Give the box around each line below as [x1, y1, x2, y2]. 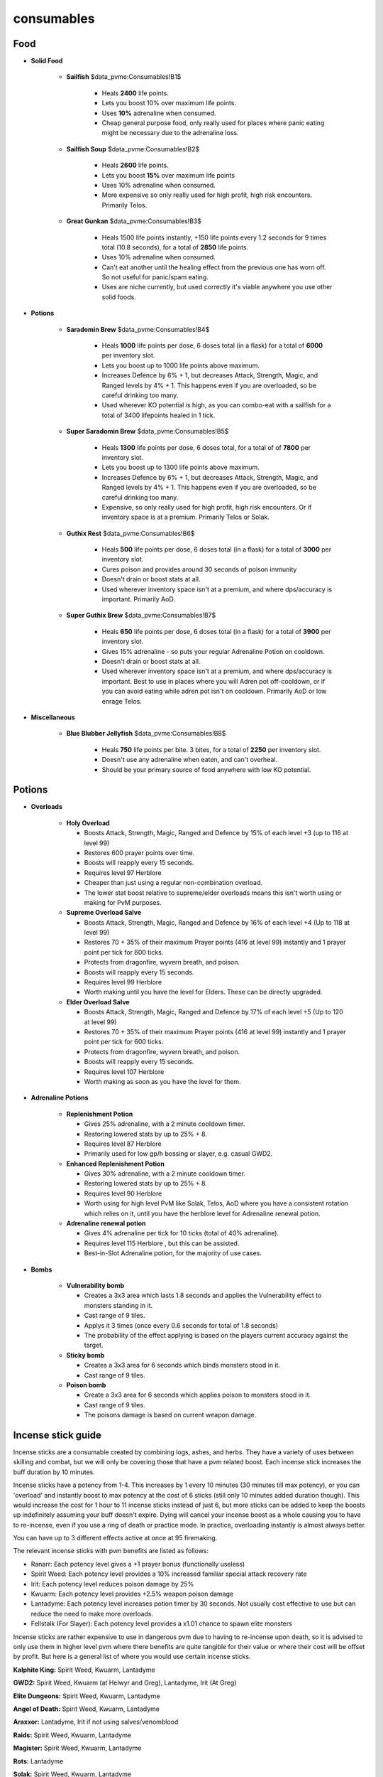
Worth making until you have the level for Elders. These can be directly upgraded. [84, 988, 323, 997]
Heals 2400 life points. [101, 89, 170, 97]
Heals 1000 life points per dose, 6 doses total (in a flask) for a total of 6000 [101, 341, 323, 350]
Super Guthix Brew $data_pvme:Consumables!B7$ [66, 611, 216, 620]
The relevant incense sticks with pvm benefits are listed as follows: [13, 1547, 209, 1555]
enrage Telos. [101, 697, 142, 705]
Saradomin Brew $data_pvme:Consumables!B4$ [66, 325, 210, 333]
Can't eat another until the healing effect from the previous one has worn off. [101, 263, 326, 272]
